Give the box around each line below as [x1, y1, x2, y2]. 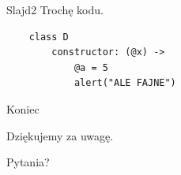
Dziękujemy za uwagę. [6, 127, 114, 143]
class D [28, 31, 69, 43]
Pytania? [6, 154, 50, 170]
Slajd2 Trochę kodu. [6, 2, 104, 17]
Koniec [6, 100, 40, 117]
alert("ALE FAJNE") [74, 77, 176, 89]
